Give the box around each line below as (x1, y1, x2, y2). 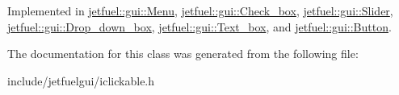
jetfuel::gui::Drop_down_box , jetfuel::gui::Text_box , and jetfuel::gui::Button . (7, 18, 392, 35)
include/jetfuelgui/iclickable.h (7, 72, 155, 89)
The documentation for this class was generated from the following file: (7, 45, 359, 62)
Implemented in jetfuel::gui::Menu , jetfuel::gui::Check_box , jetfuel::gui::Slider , (7, 2, 393, 19)
